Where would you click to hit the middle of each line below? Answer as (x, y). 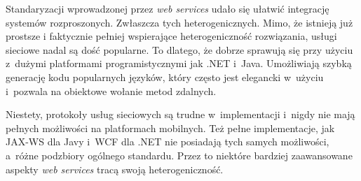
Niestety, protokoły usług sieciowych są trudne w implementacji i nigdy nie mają (180, 114)
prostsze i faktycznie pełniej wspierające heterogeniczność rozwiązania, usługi (171, 36)
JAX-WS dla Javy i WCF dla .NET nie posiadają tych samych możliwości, (168, 142)
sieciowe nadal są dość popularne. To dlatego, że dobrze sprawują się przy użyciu (179, 49)
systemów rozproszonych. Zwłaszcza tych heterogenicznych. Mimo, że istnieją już (179, 22)
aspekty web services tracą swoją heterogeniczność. (115, 169)
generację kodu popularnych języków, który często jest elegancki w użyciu (165, 77)
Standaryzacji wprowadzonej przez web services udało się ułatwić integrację (168, 8)
